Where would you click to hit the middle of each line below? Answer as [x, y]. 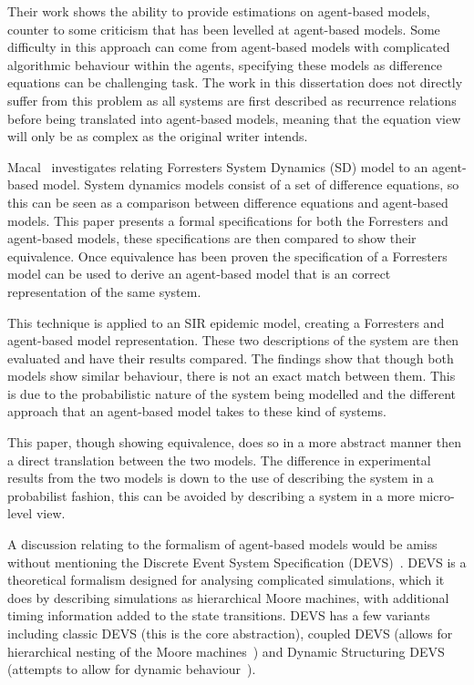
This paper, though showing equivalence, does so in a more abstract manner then [234, 442]
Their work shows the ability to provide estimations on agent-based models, [219, 11]
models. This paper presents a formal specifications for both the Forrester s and [228, 220]
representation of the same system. [104, 291]
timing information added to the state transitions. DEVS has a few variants [219, 615]
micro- [437, 495]
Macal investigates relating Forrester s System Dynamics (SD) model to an [218, 166]
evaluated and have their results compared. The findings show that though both [231, 358]
